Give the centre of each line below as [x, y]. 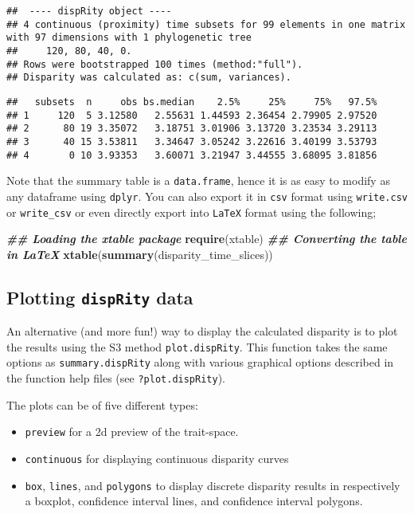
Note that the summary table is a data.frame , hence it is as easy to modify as [198, 180]
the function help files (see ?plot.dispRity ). [116, 378]
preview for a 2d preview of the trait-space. [132, 432]
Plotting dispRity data [100, 297]
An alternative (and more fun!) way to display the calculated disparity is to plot [202, 331]
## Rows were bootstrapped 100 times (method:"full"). [155, 64]
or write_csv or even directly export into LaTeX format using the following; [191, 212]
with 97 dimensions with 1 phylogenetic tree [129, 38]
